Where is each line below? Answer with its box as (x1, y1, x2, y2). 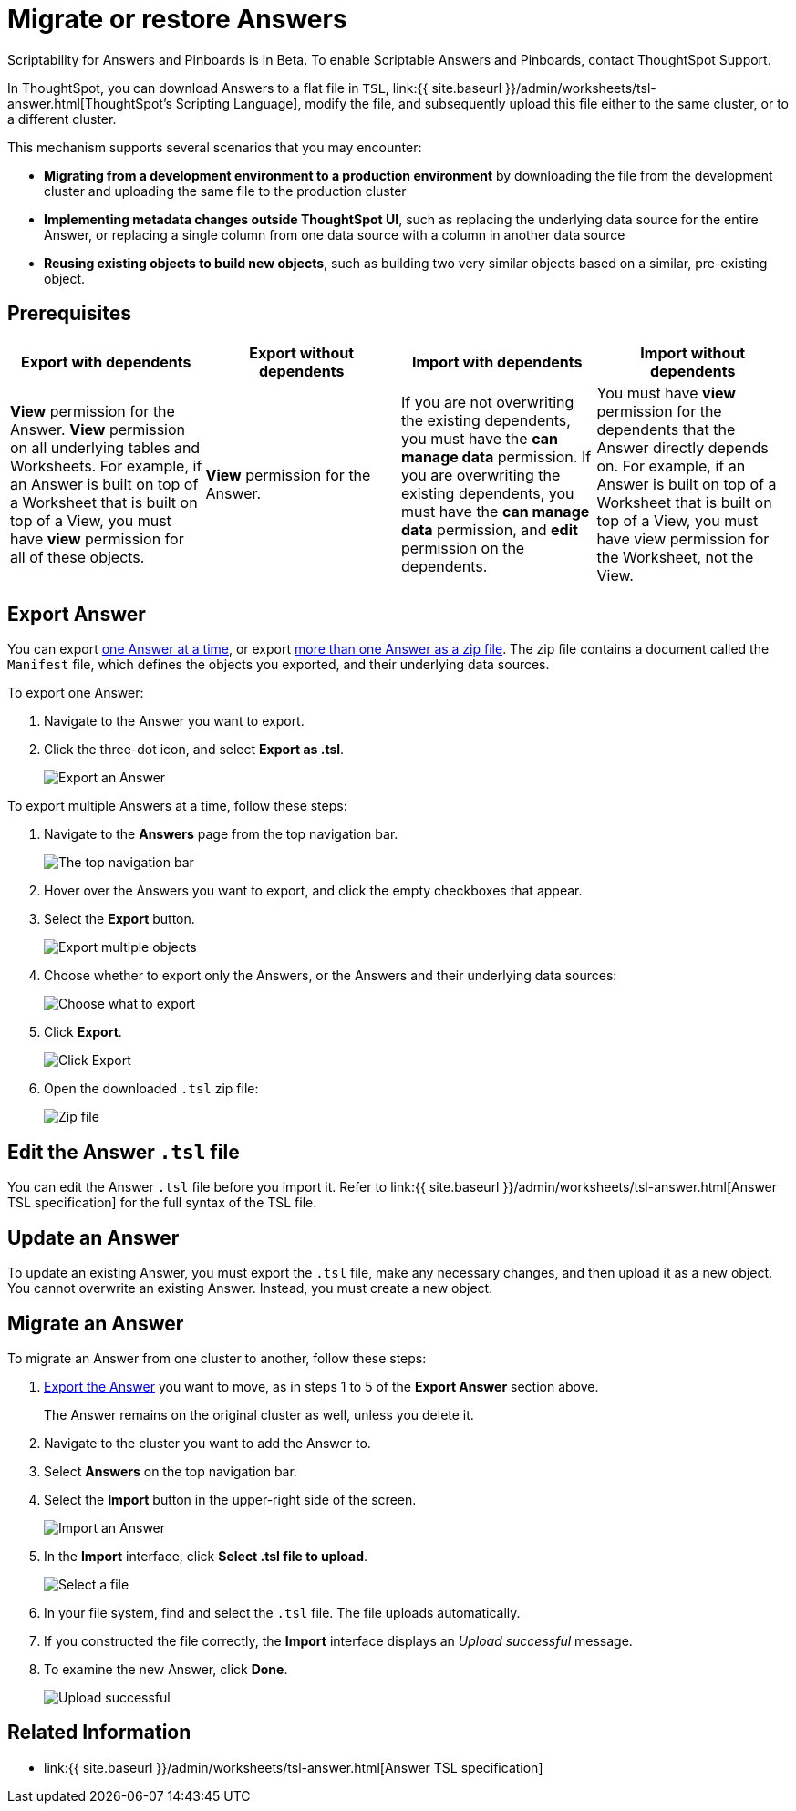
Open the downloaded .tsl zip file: (44, 1081, 259, 1097)
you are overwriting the (401, 465, 561, 484)
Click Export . (44, 1024, 122, 1040)
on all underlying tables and (10, 438, 201, 457)
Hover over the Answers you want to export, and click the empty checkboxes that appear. (44, 883, 583, 899)
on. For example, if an (596, 456, 746, 475)
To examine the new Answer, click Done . (44, 1661, 288, 1677)
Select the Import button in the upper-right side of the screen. (44, 1491, 417, 1507)
